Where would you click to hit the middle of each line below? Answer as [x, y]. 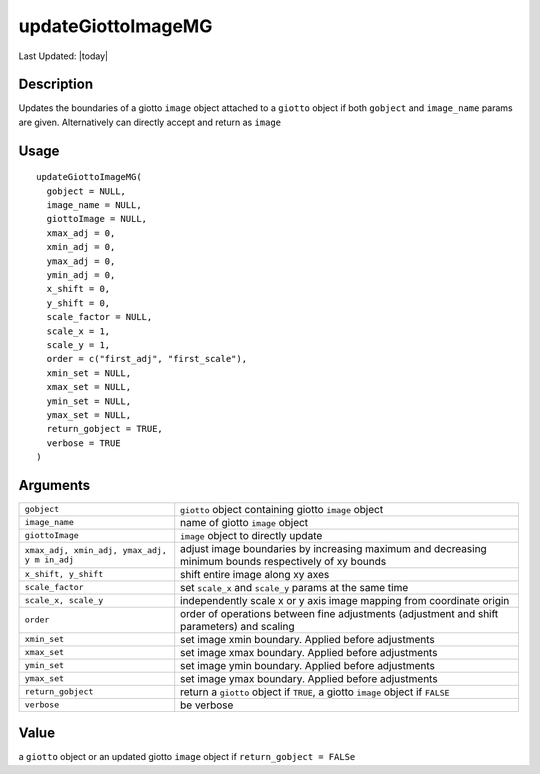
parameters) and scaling [237, 626]
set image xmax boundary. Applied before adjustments [309, 652]
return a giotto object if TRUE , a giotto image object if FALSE [315, 692]
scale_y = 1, [78, 344]
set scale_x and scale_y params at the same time [294, 587]
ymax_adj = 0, [81, 261]
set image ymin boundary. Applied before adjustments [307, 665]
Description [56, 84]
